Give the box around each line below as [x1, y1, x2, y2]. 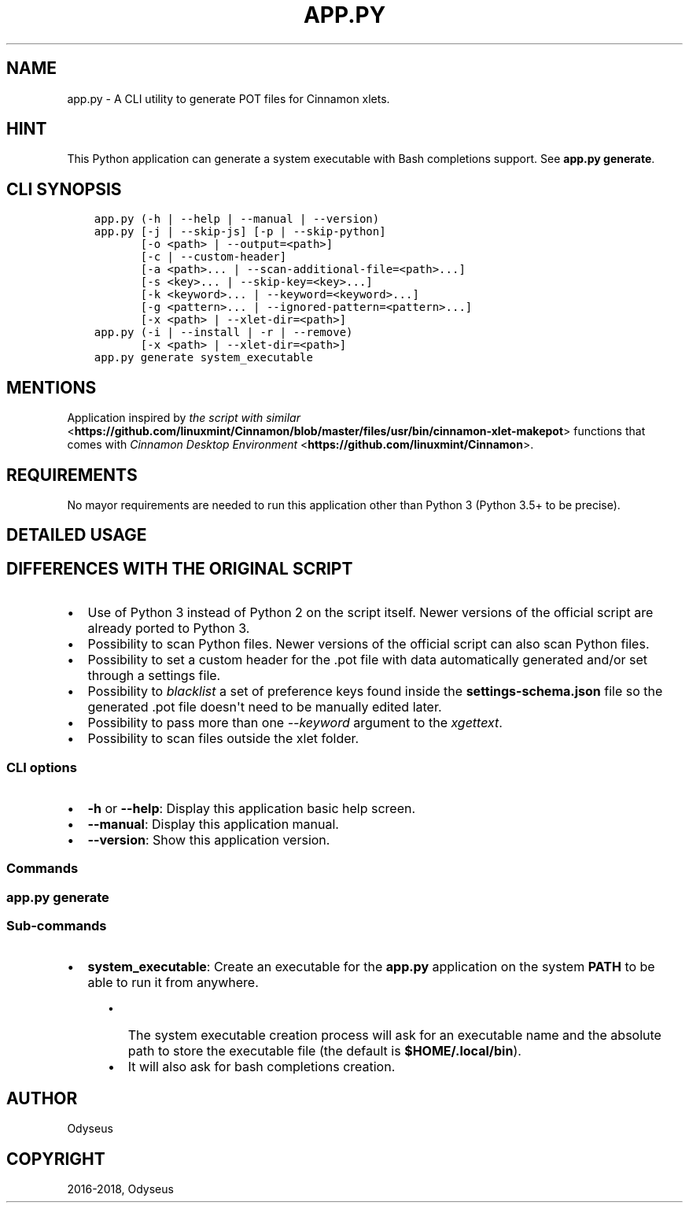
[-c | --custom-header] [140, 250, 287, 264]
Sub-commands [6, 918, 107, 934]
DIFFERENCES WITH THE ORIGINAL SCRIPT [6, 558, 353, 579]
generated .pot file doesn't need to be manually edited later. [87, 699, 442, 715]
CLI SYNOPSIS [6, 179, 122, 199]
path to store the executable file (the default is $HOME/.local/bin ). [127, 1043, 521, 1059]
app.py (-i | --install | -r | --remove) [94, 326, 353, 339]
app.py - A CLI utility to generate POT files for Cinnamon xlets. [67, 91, 390, 105]
